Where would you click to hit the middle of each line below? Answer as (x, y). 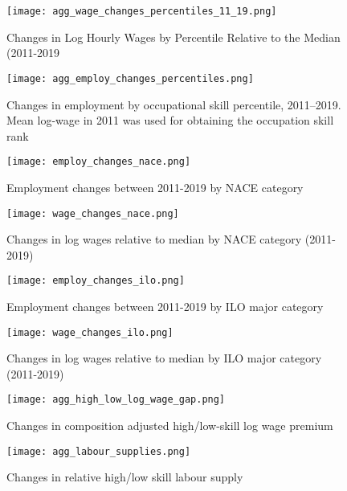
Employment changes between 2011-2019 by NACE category (155, 187)
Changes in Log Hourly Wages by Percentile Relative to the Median (173, 37)
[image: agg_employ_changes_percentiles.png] (130, 78)
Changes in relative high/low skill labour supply (125, 477)
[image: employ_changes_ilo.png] (96, 281)
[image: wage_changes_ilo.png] (90, 332)
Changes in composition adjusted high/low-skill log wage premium (170, 426)
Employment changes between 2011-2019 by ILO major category (165, 307)
